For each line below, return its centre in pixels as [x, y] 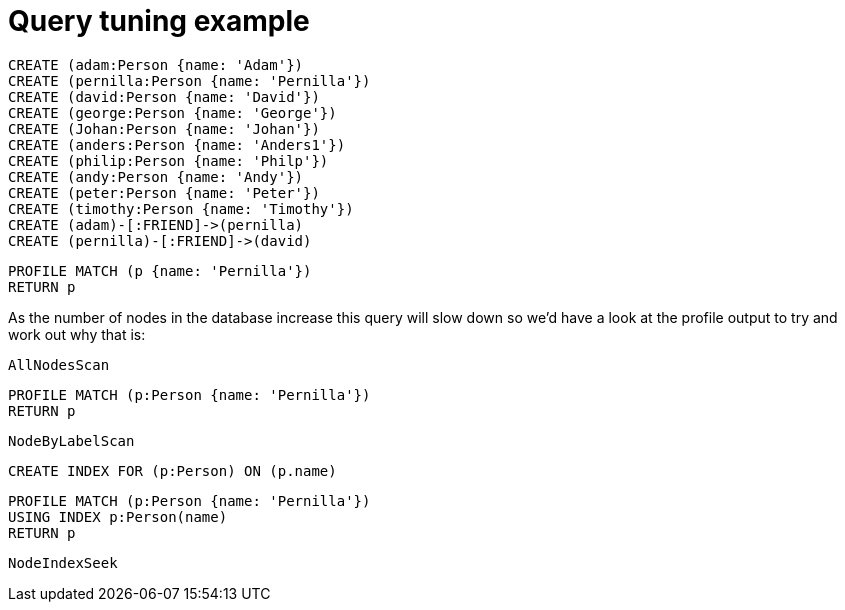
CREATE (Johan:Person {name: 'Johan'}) [164, 128]
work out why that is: [77, 334]
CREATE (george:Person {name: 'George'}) [172, 112]
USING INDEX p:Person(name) [118, 516]
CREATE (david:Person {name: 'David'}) [164, 96]
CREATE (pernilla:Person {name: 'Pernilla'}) [189, 80]
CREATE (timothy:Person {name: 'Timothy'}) [181, 208]
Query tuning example [159, 21]
